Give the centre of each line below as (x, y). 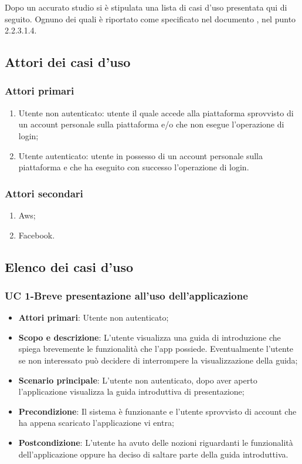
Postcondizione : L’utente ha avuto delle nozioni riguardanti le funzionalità (156, 442)
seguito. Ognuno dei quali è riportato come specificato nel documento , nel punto (150, 19)
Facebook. (37, 235)
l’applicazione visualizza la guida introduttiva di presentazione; (131, 391)
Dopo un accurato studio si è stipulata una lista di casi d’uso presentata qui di (146, 7)
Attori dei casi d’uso (68, 62)
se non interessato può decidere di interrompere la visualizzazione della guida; (158, 360)
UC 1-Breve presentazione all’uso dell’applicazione (126, 295)
